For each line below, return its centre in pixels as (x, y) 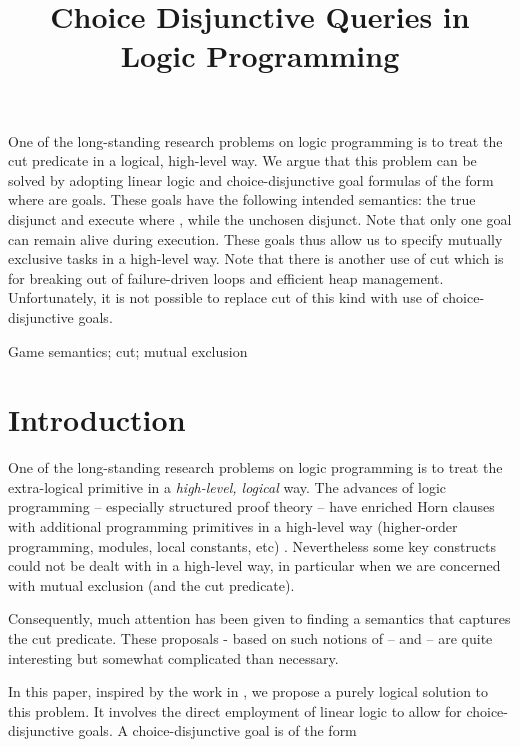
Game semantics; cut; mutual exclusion (128, 350)
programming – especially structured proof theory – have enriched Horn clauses (251, 506)
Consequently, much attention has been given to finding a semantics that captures (259, 618)
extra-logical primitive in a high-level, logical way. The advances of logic (227, 486)
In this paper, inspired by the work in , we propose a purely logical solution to (248, 691)
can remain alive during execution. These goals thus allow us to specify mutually (255, 238)
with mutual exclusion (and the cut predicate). (151, 584)
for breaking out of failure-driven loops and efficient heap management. (226, 277)
